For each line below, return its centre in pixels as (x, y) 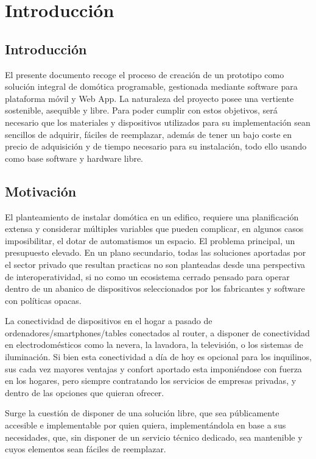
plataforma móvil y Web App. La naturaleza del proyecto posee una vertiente (149, 98)
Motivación (41, 191)
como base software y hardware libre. (74, 158)
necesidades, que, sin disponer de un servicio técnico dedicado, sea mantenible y (154, 437)
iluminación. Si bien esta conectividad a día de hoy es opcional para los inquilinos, (158, 357)
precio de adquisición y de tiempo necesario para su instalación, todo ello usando (156, 146)
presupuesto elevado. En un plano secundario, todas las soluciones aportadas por (156, 252)
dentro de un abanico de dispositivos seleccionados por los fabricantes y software (155, 288)
